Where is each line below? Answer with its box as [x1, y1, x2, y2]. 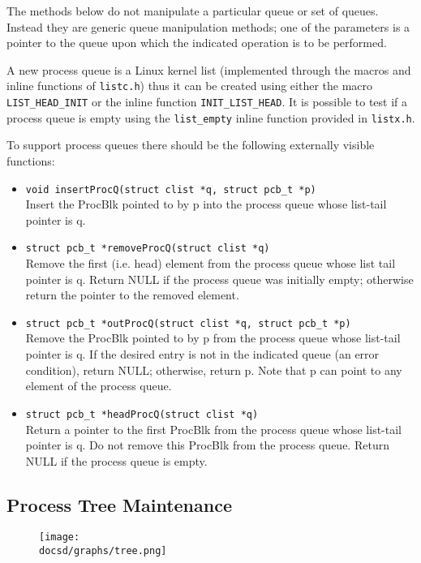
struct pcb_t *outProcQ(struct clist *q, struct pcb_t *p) [25, 317, 351, 329]
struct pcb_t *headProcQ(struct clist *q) [25, 408, 259, 420]
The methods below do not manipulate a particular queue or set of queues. [6, 2, 379, 19]
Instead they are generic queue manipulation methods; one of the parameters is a [6, 18, 410, 35]
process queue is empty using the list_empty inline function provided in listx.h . [6, 109, 415, 126]
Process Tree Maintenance [6, 492, 232, 517]
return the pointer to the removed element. [25, 286, 239, 303]
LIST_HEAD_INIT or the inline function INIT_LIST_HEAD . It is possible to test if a [6, 93, 408, 110]
